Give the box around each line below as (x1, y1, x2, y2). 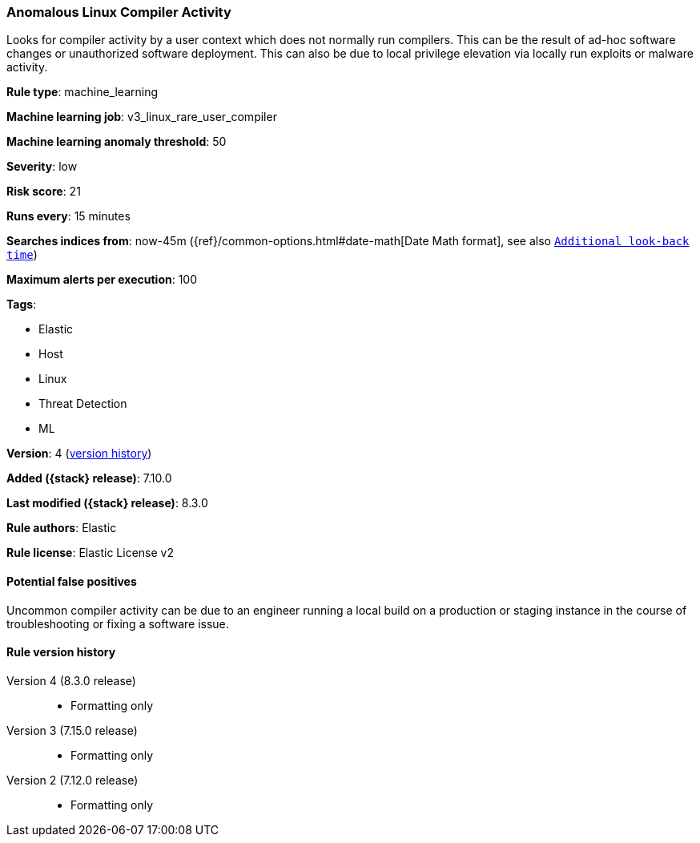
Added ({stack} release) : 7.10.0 (6, 471, 172, 486)
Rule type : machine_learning (6, 85, 159, 99)
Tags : (6, 297, 37, 312)
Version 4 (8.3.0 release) (6, 673, 136, 688)
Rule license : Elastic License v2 (6, 546, 174, 560)
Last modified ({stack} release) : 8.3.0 (6, 496, 208, 510)
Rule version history (6, 645, 116, 659)
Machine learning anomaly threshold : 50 (6, 135, 227, 149)
